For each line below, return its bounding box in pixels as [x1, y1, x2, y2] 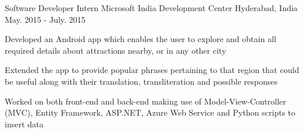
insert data [5, 117, 44, 130]
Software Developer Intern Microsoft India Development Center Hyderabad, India [5, 2, 298, 13]
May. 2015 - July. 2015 [5, 13, 86, 25]
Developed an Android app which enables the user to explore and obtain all [5, 33, 276, 45]
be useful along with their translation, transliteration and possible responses [5, 75, 278, 87]
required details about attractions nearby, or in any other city [5, 44, 227, 56]
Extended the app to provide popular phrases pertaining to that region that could [5, 64, 299, 76]
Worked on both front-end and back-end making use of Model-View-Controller [5, 95, 286, 107]
